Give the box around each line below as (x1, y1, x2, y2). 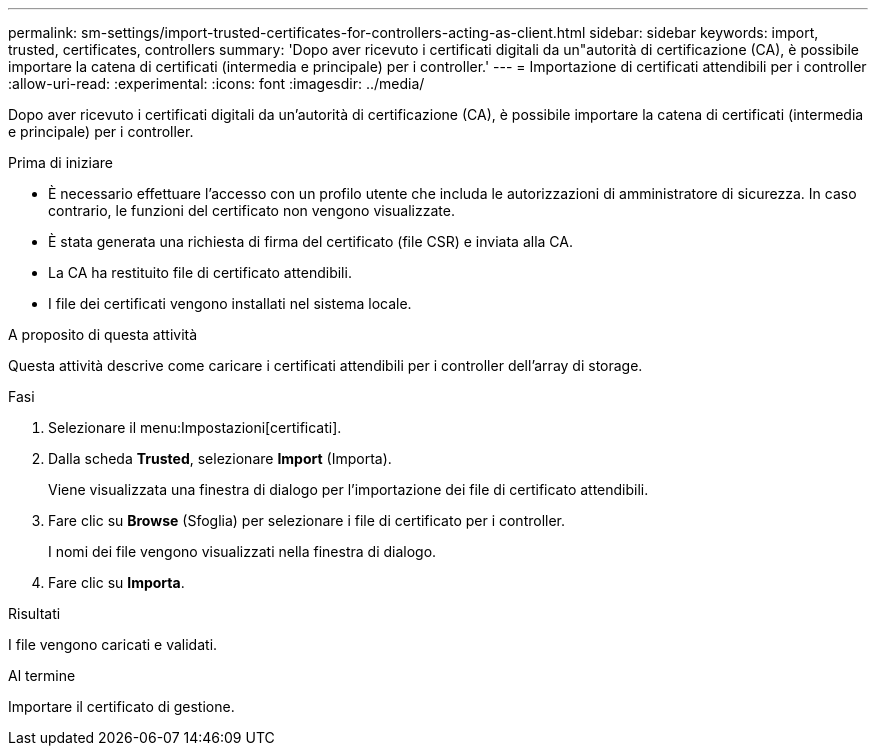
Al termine (8, 667, 76, 684)
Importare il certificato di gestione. (8, 698, 235, 715)
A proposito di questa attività (8, 326, 198, 343)
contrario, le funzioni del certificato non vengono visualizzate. (48, 202, 455, 219)
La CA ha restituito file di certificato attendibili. (48, 264, 352, 281)
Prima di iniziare (8, 154, 113, 171)
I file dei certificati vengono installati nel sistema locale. (48, 295, 412, 312)
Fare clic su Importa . (48, 574, 185, 591)
